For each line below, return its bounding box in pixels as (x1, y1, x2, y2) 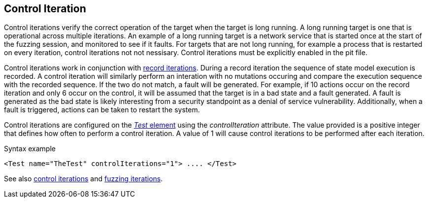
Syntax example (4, 144, 56, 153)
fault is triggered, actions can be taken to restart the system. (4, 105, 200, 114)
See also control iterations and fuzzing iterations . (4, 174, 163, 183)
